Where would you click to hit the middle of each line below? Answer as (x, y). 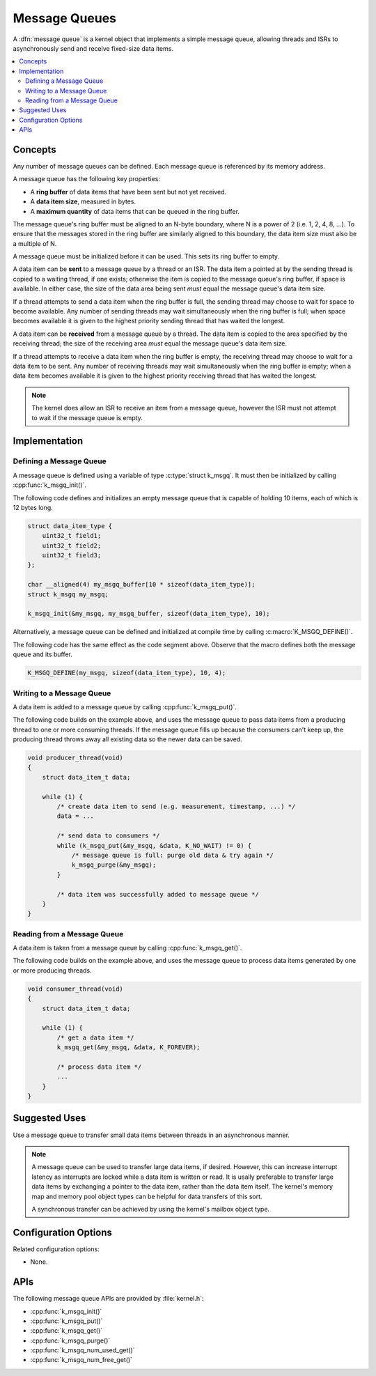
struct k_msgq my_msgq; (68, 594)
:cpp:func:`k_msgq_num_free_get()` (81, 1360)
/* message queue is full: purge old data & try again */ (173, 855)
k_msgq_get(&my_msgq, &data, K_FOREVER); (128, 1048)
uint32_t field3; (72, 555)
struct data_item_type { (70, 526)
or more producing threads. (52, 970)
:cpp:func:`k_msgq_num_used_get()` (83, 1350)
